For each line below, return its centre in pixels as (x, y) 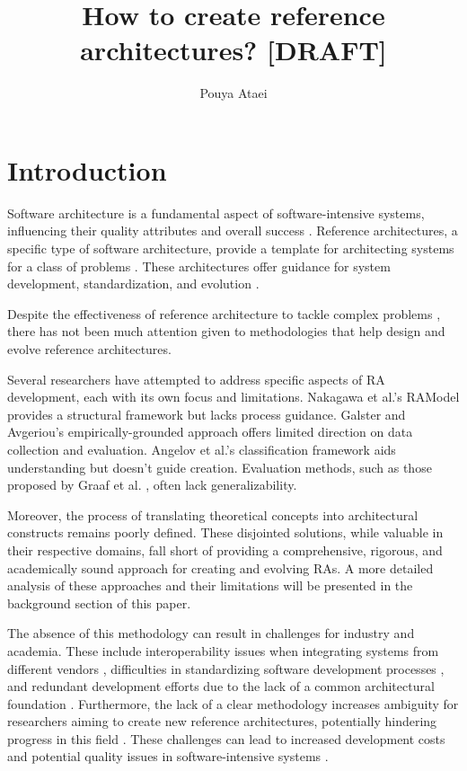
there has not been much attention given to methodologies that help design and (226, 331)
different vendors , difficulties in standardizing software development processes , (226, 668)
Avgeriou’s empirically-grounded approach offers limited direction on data (210, 432)
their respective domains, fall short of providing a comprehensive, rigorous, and (225, 549)
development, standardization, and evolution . (133, 284)
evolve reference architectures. (89, 349)
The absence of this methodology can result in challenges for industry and (211, 633)
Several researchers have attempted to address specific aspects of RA (196, 379)
